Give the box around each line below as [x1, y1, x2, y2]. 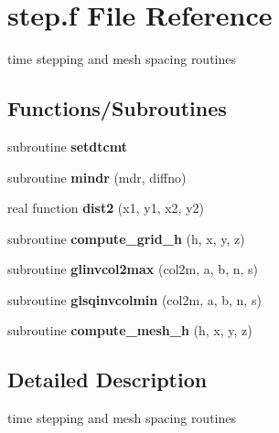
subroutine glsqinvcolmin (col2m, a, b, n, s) [7, 290, 262, 309]
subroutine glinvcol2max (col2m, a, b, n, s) [7, 259, 258, 279]
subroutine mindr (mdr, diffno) [7, 167, 187, 186]
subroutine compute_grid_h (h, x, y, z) [7, 228, 245, 248]
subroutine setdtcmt [7, 136, 127, 155]
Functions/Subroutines [7, 94, 227, 122]
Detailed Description [7, 365, 208, 394]
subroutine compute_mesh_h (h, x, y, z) [7, 321, 252, 340]
